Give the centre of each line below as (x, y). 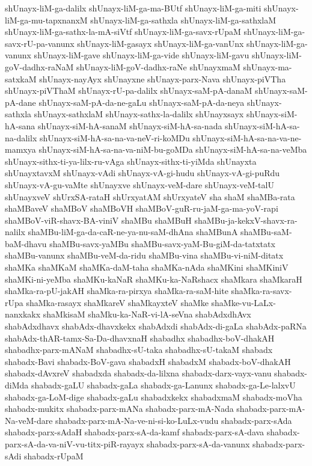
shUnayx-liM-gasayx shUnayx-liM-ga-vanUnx (161, 43)
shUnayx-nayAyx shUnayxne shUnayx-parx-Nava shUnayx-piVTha (163, 78)
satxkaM (21, 78)
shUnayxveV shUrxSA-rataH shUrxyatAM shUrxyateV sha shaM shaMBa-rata (150, 196)
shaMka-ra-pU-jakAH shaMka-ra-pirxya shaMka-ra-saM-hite (117, 291)
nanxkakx (23, 314)
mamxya (20, 149)
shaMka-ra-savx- (262, 291)
